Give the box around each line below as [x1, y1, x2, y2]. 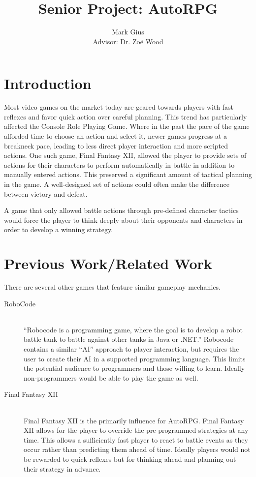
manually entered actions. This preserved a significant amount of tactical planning [4, 169, 252, 179]
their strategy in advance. [24, 463, 101, 474]
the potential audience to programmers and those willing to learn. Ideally [24, 363, 245, 373]
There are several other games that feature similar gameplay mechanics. [4, 282, 221, 292]
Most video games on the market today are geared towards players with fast [4, 102, 234, 112]
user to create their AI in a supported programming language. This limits [24, 353, 246, 363]
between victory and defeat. [4, 188, 88, 199]
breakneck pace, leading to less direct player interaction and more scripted [4, 140, 228, 150]
